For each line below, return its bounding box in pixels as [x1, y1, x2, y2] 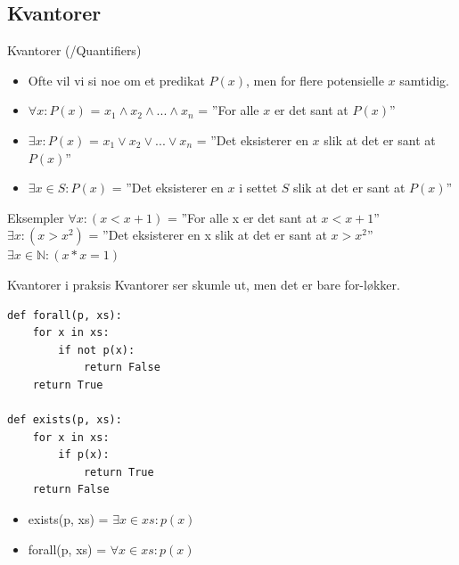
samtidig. [399, 70, 449, 89]
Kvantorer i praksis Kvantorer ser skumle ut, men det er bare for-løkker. [7, 274, 400, 293]
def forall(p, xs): [7, 308, 122, 322]
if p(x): [58, 448, 110, 462]
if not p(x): [58, 343, 135, 356]
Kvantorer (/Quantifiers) [7, 41, 142, 60]
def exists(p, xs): [7, 414, 122, 427]
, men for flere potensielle [246, 70, 384, 89]
